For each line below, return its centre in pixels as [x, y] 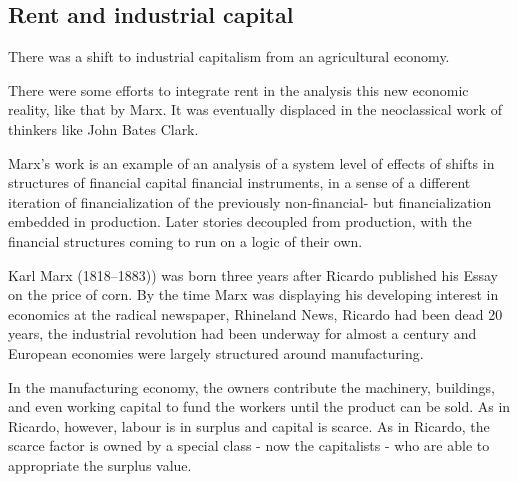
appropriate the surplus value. [100, 464]
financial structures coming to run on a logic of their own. [185, 240]
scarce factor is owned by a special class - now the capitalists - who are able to [249, 445]
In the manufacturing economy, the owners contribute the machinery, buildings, [251, 386]
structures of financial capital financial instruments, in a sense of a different [239, 182]
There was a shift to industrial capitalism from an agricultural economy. [229, 56]
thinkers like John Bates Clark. [103, 128]
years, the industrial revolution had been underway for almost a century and [242, 333]
